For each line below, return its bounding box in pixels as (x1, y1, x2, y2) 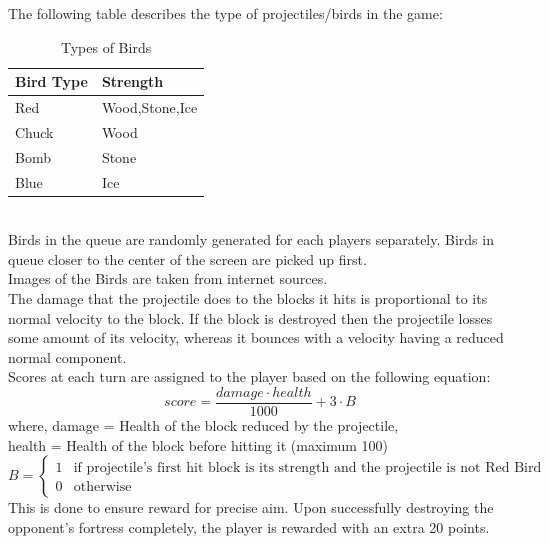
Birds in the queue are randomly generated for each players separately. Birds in (8, 229, 494, 250)
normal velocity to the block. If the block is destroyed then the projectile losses (8, 307, 493, 328)
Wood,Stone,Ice (101, 97, 198, 118)
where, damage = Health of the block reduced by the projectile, (8, 415, 399, 436)
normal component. (8, 346, 127, 367)
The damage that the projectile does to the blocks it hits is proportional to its (8, 288, 488, 309)
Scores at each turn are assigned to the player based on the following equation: (8, 366, 491, 387)
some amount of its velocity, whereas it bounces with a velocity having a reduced (8, 327, 504, 348)
